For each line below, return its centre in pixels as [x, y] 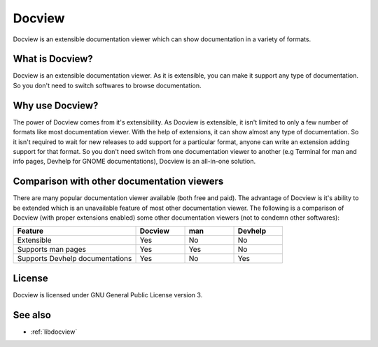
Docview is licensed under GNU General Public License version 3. [108, 295]
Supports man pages [52, 250]
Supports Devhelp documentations [75, 259]
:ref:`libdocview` [54, 332]
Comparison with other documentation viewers [118, 182]
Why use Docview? [56, 105]
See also [32, 315]
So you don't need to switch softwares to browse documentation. [107, 85]
